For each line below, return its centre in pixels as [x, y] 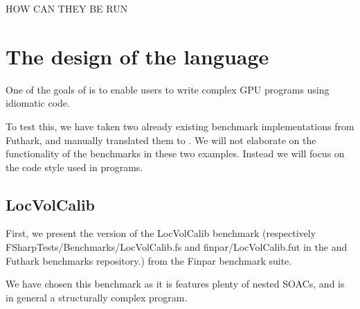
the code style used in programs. [74, 167]
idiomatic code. [38, 103]
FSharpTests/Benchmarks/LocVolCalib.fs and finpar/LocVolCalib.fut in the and [177, 247]
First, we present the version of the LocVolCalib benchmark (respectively [161, 233]
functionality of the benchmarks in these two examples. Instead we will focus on [175, 153]
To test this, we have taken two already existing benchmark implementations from [180, 126]
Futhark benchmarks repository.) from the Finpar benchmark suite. [149, 260]
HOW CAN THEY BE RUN [67, 8]
